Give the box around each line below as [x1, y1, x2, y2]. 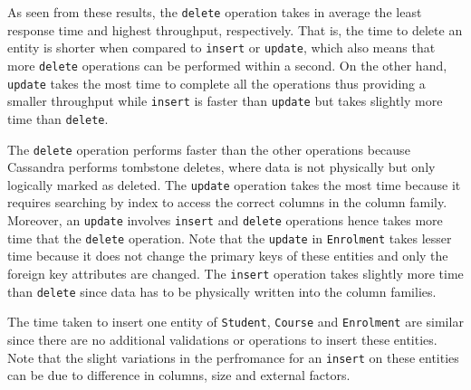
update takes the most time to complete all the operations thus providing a [7, 73, 426, 92]
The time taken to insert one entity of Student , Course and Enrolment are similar [7, 312, 464, 331]
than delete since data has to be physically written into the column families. [7, 281, 437, 300]
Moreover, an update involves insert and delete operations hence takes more [7, 211, 443, 230]
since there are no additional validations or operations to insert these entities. [7, 329, 437, 348]
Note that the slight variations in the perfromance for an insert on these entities [7, 347, 459, 366]
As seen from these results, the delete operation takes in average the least [7, 3, 422, 21]
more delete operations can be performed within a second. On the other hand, [7, 55, 447, 74]
